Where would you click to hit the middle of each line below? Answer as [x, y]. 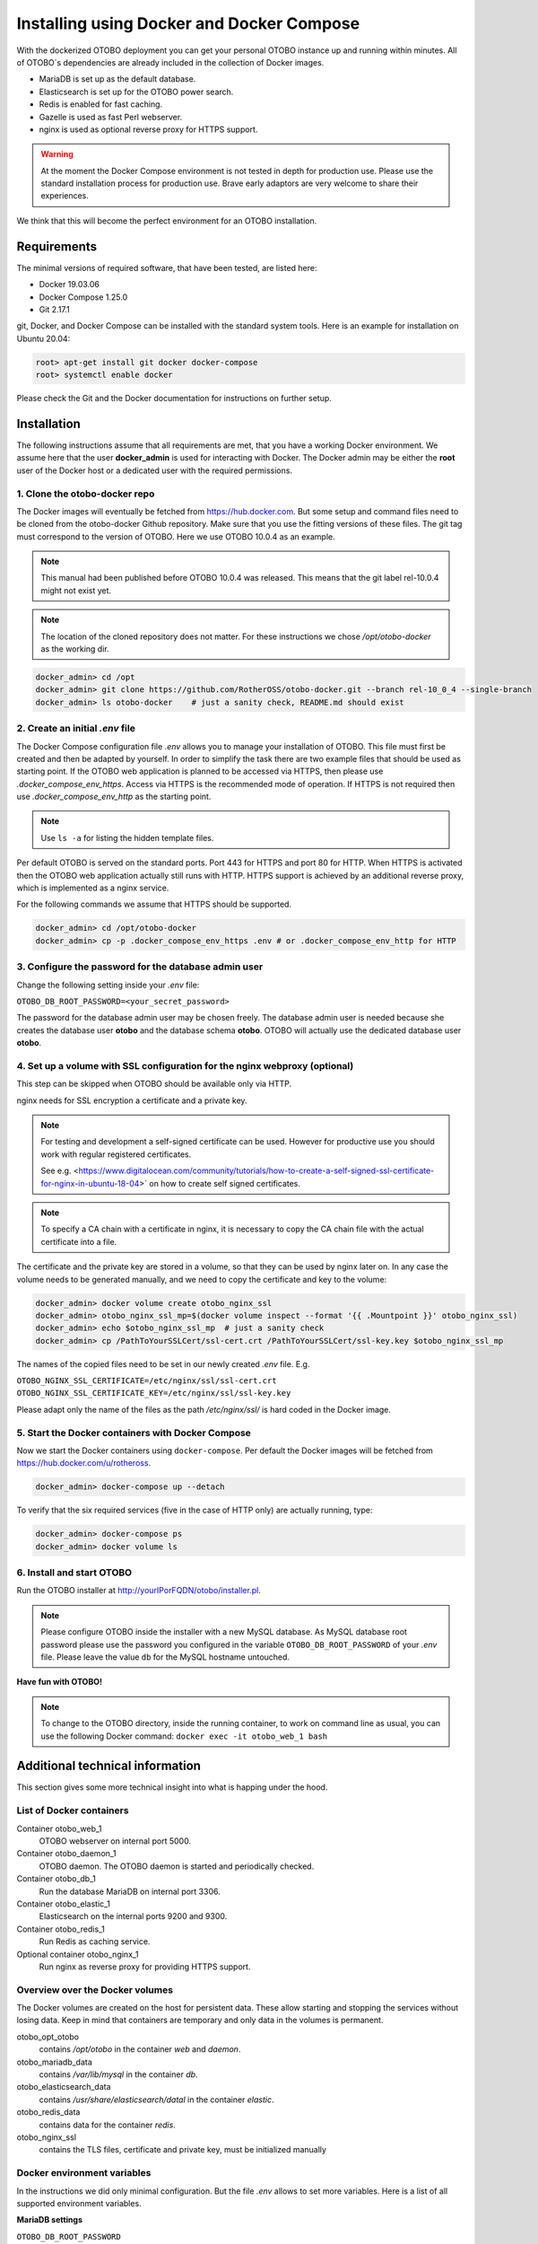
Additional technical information [109, 1766]
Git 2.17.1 [55, 309]
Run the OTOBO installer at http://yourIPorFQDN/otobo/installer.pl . [139, 1591]
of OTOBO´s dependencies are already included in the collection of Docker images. [170, 62]
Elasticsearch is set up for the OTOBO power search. [136, 92]
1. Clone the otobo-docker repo [86, 494]
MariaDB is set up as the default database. [117, 79]
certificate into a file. [79, 1241]
